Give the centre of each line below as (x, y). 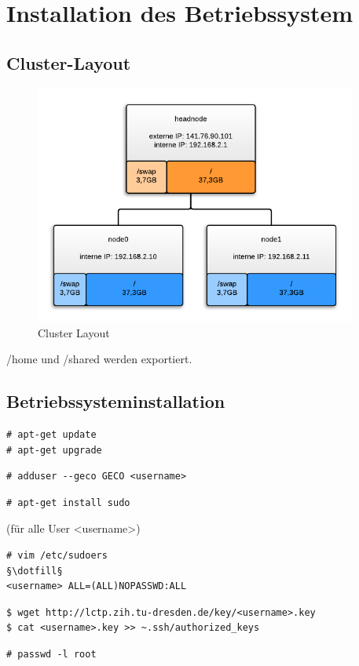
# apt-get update (51, 434)
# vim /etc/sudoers (57, 555)
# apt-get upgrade (54, 450)
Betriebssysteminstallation (116, 401)
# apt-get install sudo (68, 502)
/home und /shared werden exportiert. (99, 359)
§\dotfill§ (35, 571)
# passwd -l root (51, 654)
